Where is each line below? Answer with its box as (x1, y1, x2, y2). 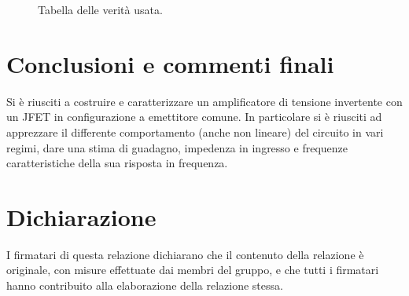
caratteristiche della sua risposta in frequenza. (6, 155, 228, 171)
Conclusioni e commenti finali (6, 47, 334, 79)
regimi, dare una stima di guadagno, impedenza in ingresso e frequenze (6, 139, 348, 155)
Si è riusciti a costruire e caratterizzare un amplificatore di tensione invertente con (6, 93, 403, 109)
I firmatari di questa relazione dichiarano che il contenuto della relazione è (6, 246, 364, 262)
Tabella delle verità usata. (38, 2, 163, 17)
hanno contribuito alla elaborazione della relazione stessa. (6, 277, 283, 293)
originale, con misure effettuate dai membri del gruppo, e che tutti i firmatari (6, 261, 379, 278)
